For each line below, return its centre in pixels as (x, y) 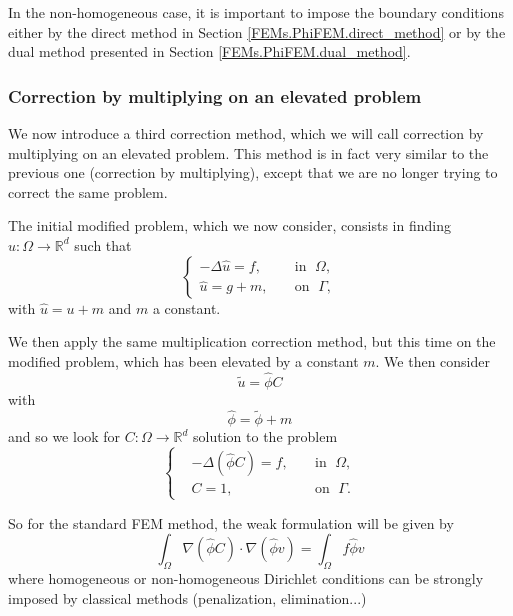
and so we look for (64, 436)
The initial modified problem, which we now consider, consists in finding (229, 225)
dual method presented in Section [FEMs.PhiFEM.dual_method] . (209, 51)
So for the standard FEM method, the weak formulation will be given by (231, 522)
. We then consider (432, 360)
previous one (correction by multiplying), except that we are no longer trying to (253, 172)
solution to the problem (265, 436)
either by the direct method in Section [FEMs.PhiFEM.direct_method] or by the (257, 31)
